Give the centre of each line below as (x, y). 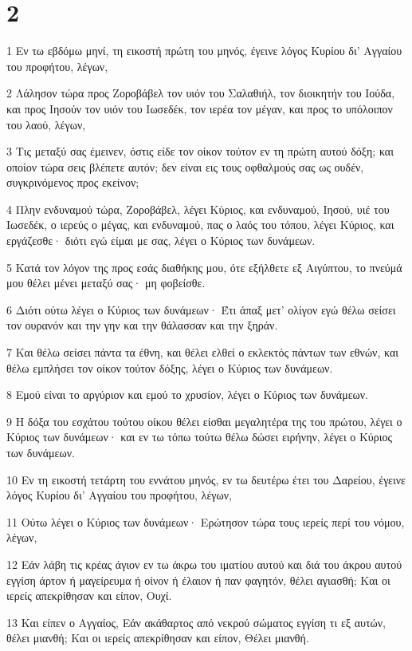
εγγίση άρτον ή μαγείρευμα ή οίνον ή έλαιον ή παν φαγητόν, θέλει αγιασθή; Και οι (198, 580)
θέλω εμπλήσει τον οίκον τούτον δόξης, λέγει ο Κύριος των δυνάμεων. (170, 367)
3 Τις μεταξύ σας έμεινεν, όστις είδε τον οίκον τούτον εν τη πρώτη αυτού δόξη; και (200, 151)
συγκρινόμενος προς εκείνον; (73, 182)
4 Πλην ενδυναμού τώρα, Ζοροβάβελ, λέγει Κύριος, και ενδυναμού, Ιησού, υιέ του (198, 209)
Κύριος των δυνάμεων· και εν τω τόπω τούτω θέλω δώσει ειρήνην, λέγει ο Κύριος (200, 437)
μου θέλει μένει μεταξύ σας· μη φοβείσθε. (106, 283)
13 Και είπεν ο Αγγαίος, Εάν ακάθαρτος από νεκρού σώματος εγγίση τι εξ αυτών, (196, 622)
